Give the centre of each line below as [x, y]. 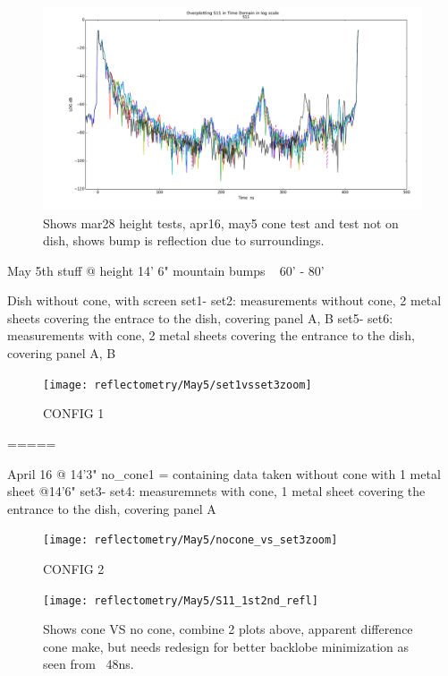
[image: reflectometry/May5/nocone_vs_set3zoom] [190, 540]
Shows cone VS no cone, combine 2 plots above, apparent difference [228, 629]
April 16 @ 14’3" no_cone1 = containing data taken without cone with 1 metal [224, 473]
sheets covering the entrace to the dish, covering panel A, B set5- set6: [200, 317]
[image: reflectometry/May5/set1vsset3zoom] [178, 385]
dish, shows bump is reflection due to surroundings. [184, 240]
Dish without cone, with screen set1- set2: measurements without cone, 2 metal [224, 300]
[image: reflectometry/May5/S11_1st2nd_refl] [181, 600]
